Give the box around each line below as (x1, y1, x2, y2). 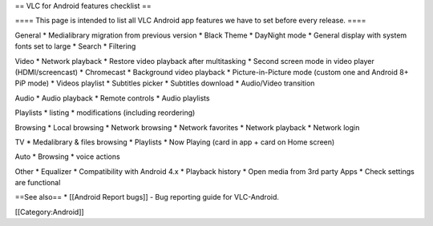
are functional (14, 178, 61, 188)
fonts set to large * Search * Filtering (14, 42, 136, 51)
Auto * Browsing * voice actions (14, 152, 120, 161)
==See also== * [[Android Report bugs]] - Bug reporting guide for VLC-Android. (14, 192, 280, 202)
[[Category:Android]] (14, 207, 84, 216)
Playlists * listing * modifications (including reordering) (14, 108, 196, 117)
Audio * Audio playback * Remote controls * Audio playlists (14, 93, 210, 103)
